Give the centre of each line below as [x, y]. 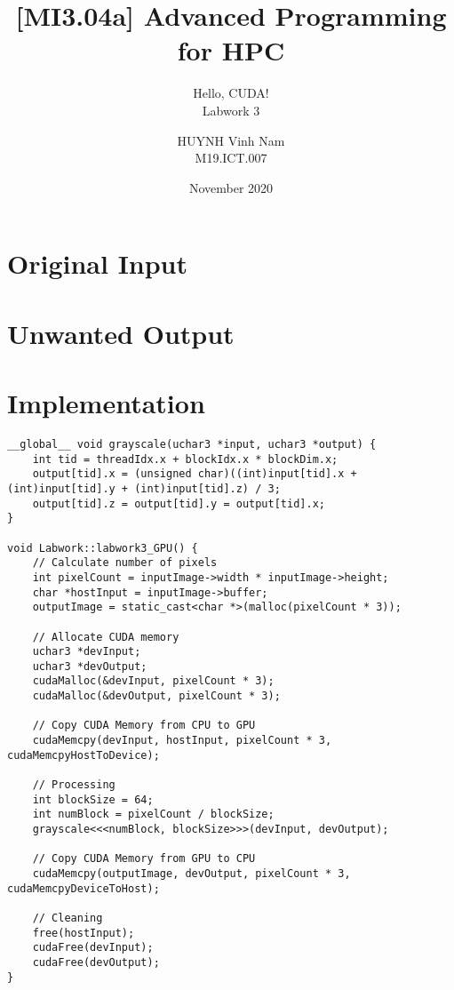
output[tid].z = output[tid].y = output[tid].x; [179, 503]
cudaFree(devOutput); [96, 962]
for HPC [231, 50]
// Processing [74, 785]
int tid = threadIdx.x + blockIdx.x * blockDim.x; [185, 459]
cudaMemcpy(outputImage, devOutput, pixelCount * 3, [191, 874]
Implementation [106, 403]
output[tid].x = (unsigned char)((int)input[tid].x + [195, 474]
